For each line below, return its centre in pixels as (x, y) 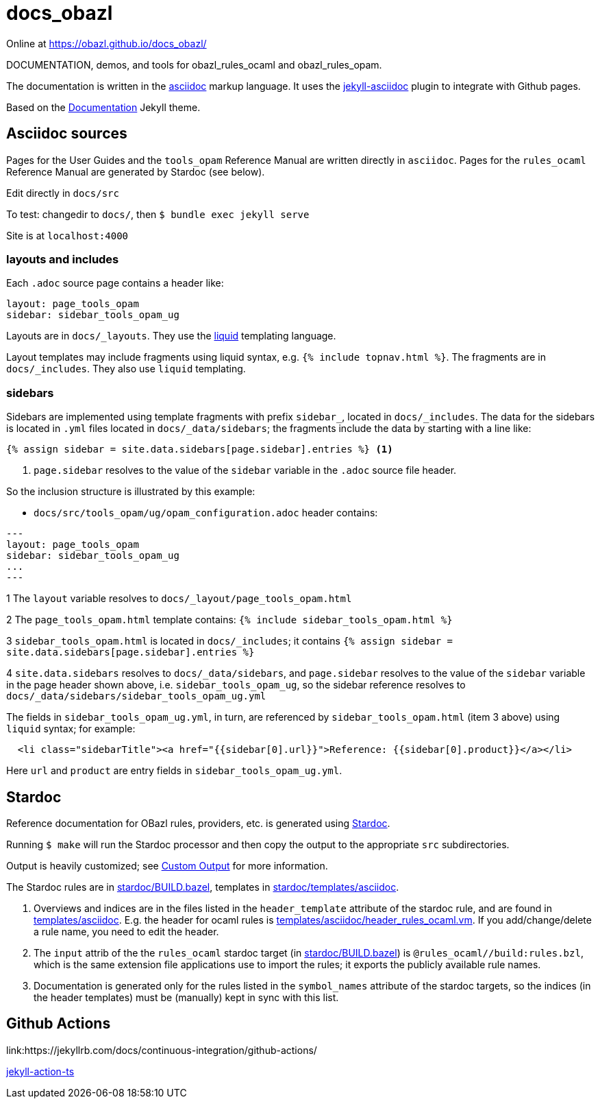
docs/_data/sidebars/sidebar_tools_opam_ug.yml (136, 696)
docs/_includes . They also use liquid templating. (126, 369)
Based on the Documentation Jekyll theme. (103, 107)
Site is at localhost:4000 (67, 235)
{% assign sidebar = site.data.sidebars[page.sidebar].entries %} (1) (200, 449)
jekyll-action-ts (40, 1071)
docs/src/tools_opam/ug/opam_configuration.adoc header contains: (206, 513)
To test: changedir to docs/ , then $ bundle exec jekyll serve (158, 214)
